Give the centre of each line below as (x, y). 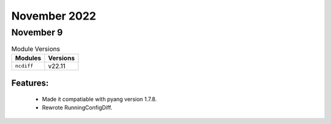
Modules (28, 58)
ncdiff (24, 66)
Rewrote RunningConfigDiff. (77, 108)
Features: (30, 83)
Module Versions (36, 49)
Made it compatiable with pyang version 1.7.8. (99, 99)
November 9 (37, 32)
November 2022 (54, 16)
